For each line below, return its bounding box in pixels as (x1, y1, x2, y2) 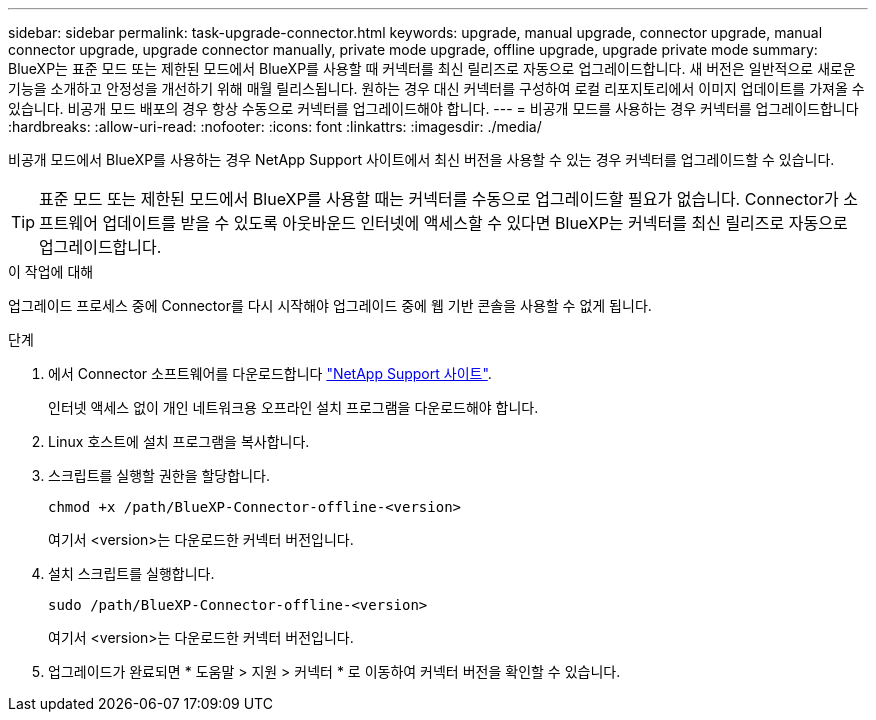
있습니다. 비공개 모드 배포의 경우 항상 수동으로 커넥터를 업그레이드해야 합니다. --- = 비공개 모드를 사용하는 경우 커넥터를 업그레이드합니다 (8, 100, 859, 117)
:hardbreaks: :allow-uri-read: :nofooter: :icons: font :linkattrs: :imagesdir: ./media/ (8, 118, 542, 135)
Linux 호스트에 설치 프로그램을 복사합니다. (48, 433, 310, 450)
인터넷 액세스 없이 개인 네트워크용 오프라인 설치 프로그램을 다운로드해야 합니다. (48, 399, 539, 416)
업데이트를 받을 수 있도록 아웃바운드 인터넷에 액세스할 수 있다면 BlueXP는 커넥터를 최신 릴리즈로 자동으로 (102, 213, 848, 233)
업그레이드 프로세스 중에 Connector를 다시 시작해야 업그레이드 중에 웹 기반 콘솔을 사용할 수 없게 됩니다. (8, 297, 652, 314)
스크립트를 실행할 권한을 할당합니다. (48, 467, 270, 484)
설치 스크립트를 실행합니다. (48, 565, 215, 582)
